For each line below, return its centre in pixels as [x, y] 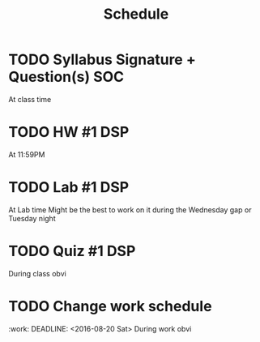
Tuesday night [32, 218]
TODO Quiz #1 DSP [72, 251]
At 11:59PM [27, 154]
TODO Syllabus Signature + [102, 60]
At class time [30, 99]
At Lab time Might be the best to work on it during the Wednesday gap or [130, 209]
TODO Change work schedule [110, 306]
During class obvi [37, 273]
